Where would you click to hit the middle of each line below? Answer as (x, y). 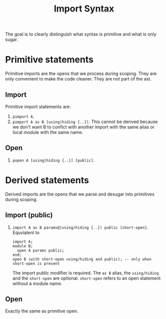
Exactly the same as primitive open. (42, 311)
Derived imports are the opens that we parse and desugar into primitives (80, 194)
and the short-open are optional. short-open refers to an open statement (86, 278)
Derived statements (47, 180)
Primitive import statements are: (38, 106)
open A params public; (41, 250)
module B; (23, 246)
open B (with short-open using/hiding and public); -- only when (82, 259)
